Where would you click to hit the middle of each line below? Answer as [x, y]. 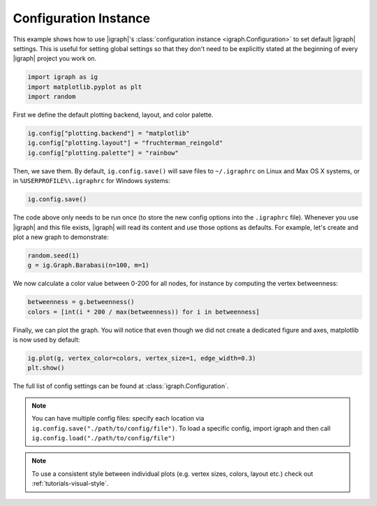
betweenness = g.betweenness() [81, 302]
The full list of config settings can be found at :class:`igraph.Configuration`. [121, 386]
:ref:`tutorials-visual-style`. [70, 484]
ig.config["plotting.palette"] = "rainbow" [103, 153]
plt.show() [46, 368]
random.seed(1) [53, 255]
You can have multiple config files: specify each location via [118, 419]
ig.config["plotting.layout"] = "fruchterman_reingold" [125, 143]
